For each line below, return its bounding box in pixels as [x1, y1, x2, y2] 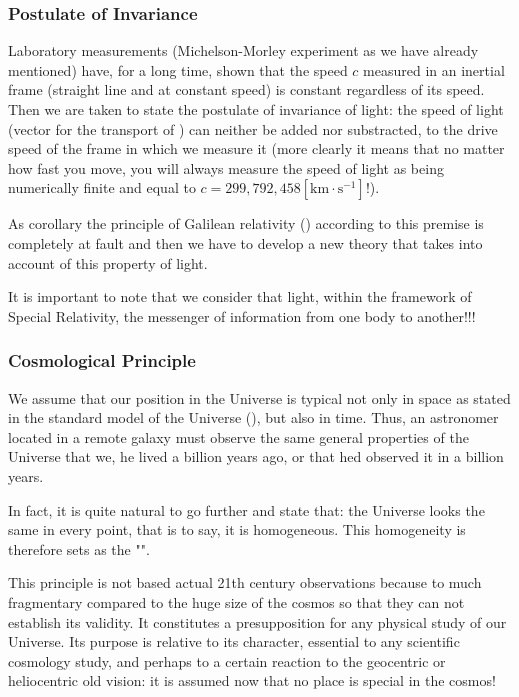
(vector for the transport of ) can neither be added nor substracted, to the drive [8, 118, 498, 139]
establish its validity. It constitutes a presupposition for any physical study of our [8, 611, 507, 632]
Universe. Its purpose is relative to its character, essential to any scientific [8, 631, 460, 652]
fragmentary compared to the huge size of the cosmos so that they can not [8, 591, 465, 612]
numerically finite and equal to [8, 177, 196, 198]
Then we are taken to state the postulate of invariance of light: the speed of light [8, 99, 504, 119]
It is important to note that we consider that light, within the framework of [8, 286, 472, 307]
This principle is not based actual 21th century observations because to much [8, 572, 482, 593]
